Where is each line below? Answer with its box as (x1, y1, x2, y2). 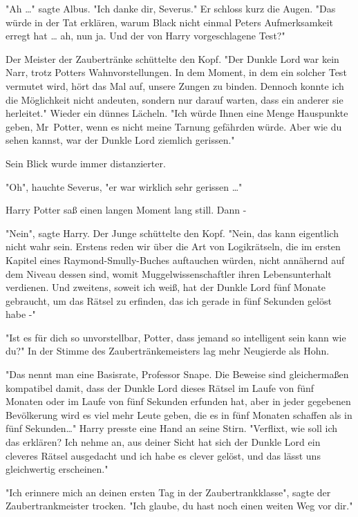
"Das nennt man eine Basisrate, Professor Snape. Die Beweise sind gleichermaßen (6, 367, 349, 382)
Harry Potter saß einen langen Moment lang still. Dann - (6, 203, 247, 217)
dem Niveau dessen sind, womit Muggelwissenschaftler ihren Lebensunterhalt (6, 266, 332, 281)
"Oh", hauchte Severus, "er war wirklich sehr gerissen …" (6, 179, 243, 194)
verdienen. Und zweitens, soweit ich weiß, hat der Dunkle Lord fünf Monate (6, 280, 326, 294)
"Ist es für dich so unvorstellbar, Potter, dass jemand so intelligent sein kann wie (6, 330, 346, 344)
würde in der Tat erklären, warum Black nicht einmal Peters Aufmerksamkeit (6, 15, 334, 29)
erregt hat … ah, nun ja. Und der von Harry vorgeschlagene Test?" (6, 28, 285, 43)
